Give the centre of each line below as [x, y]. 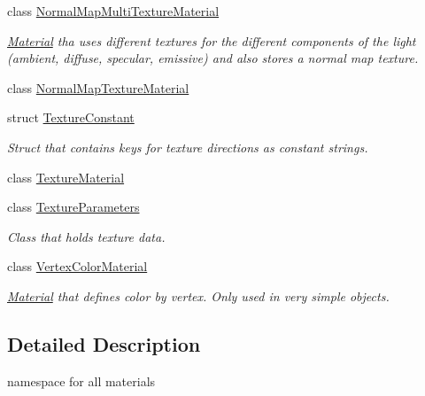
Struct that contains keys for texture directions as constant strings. [188, 147]
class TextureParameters [73, 207]
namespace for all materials [81, 380]
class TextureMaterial [66, 177]
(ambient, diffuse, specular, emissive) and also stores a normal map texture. [213, 58]
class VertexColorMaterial [77, 266]
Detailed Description [104, 343]
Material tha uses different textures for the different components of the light [212, 40]
